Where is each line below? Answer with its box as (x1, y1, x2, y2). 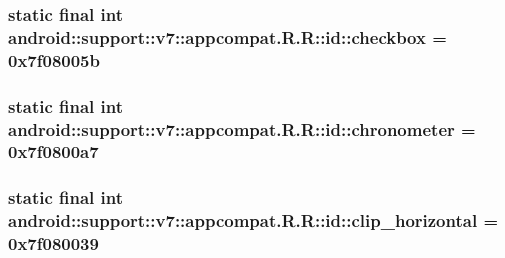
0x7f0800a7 (8, 139, 99, 164)
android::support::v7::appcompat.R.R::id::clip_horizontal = (8, 208, 499, 233)
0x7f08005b (8, 47, 100, 72)
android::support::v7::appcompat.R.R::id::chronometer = (8, 116, 476, 141)
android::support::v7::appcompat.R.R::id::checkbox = (8, 24, 447, 49)
